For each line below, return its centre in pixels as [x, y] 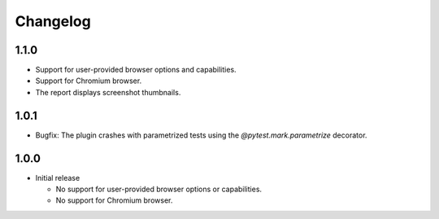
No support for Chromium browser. [114, 200]
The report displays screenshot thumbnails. [108, 92]
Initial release [58, 177]
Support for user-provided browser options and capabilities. [136, 70]
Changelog [53, 21]
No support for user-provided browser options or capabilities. [159, 189]
